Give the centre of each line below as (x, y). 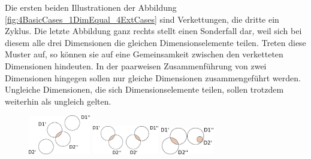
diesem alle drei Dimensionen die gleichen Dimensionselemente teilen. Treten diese (155, 42)
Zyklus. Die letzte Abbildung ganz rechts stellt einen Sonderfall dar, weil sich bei (153, 31)
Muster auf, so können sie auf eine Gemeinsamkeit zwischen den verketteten (144, 54)
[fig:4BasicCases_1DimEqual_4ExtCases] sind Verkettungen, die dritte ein (142, 19)
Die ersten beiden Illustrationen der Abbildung (91, 7)
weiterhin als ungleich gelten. (58, 101)
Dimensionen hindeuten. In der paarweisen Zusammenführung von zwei (136, 65)
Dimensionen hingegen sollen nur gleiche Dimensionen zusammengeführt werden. (153, 77)
